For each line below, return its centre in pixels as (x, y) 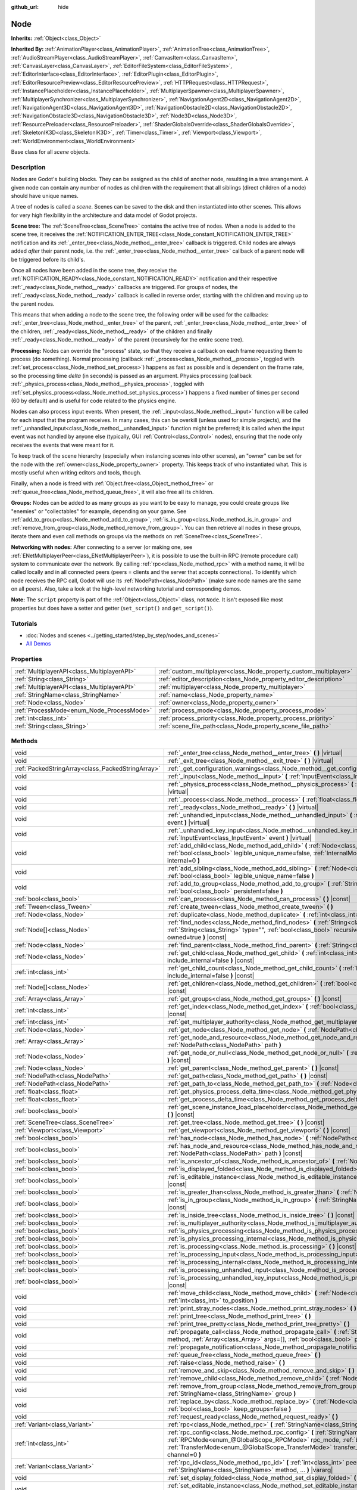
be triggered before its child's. (48, 259)
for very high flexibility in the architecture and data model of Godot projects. (104, 215)
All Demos (38, 644)
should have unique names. (45, 195)
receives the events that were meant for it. (63, 445)
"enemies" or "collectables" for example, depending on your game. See (99, 511)
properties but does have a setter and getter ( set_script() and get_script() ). (112, 608)
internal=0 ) (184, 861)
